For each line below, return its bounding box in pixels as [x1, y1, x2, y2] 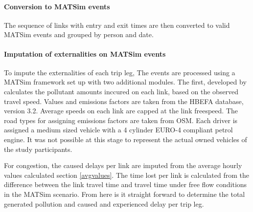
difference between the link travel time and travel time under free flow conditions [4, 179, 247, 190]
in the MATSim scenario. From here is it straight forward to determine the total [4, 189, 245, 199]
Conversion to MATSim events [4, 1, 110, 11]
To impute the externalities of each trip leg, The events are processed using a [4, 67, 235, 77]
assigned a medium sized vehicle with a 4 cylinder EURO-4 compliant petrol [4, 125, 233, 135]
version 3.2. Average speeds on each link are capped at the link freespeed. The [4, 106, 238, 116]
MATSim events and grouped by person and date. [4, 29, 154, 40]
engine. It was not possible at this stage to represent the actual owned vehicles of [4, 134, 247, 144]
